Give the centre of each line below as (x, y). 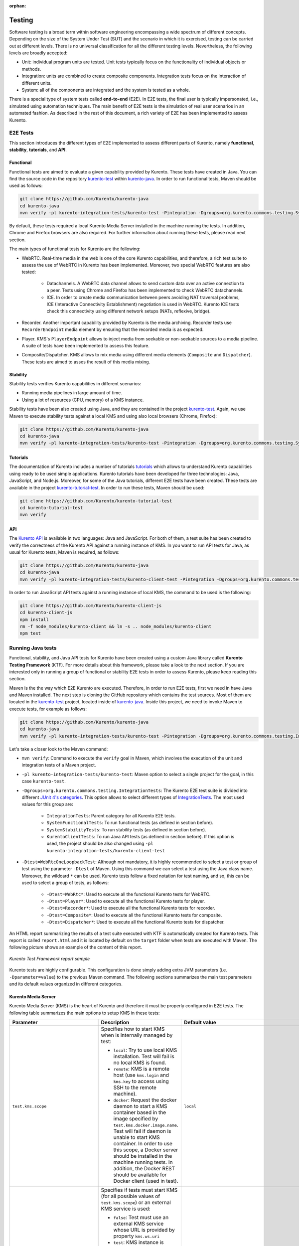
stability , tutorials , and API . (38, 150)
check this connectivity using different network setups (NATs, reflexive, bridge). (129, 311)
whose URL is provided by (144, 1230)
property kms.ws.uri (137, 1236)
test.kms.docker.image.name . (146, 1125)
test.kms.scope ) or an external (136, 1203)
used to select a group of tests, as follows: (65, 883)
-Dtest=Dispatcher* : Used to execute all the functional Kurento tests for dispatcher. (136, 922)
